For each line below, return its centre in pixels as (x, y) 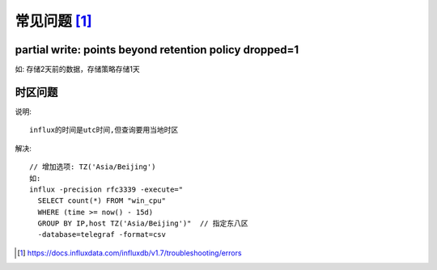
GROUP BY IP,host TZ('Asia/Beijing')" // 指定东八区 (143, 224)
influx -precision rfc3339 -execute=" (106, 189)
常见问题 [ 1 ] (53, 21)
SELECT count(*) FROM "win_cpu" (102, 201)
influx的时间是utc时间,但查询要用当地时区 (104, 130)
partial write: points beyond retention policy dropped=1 (157, 50)
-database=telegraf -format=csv (102, 235)
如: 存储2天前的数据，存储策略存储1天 (78, 70)
